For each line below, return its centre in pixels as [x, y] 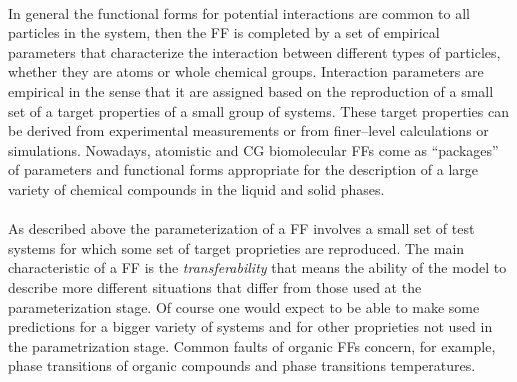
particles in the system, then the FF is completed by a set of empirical [224, 32]
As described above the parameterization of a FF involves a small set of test [241, 228]
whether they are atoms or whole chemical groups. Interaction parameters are [246, 71]
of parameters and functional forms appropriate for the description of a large [243, 169]
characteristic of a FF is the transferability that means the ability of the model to [257, 267]
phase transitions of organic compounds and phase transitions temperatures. [242, 365]
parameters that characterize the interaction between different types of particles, [254, 51]
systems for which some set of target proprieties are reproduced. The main [236, 247]
